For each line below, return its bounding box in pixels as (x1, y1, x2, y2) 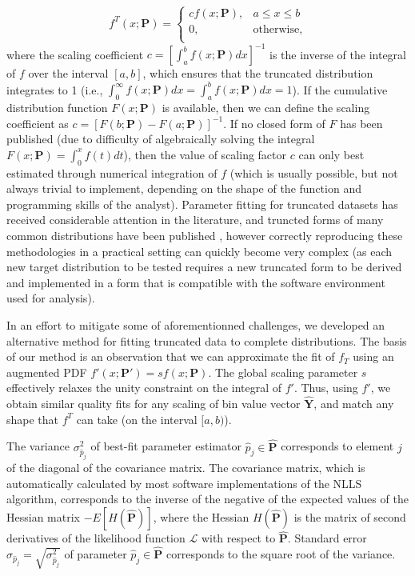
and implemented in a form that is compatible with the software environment (6, 274, 385, 290)
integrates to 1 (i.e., (6, 81, 103, 98)
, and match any (313, 395, 394, 412)
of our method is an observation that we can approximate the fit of (6, 348, 335, 365)
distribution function (6, 98, 108, 115)
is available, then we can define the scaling (162, 98, 370, 115)
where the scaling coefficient (6, 46, 144, 62)
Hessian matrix (6, 508, 80, 525)
